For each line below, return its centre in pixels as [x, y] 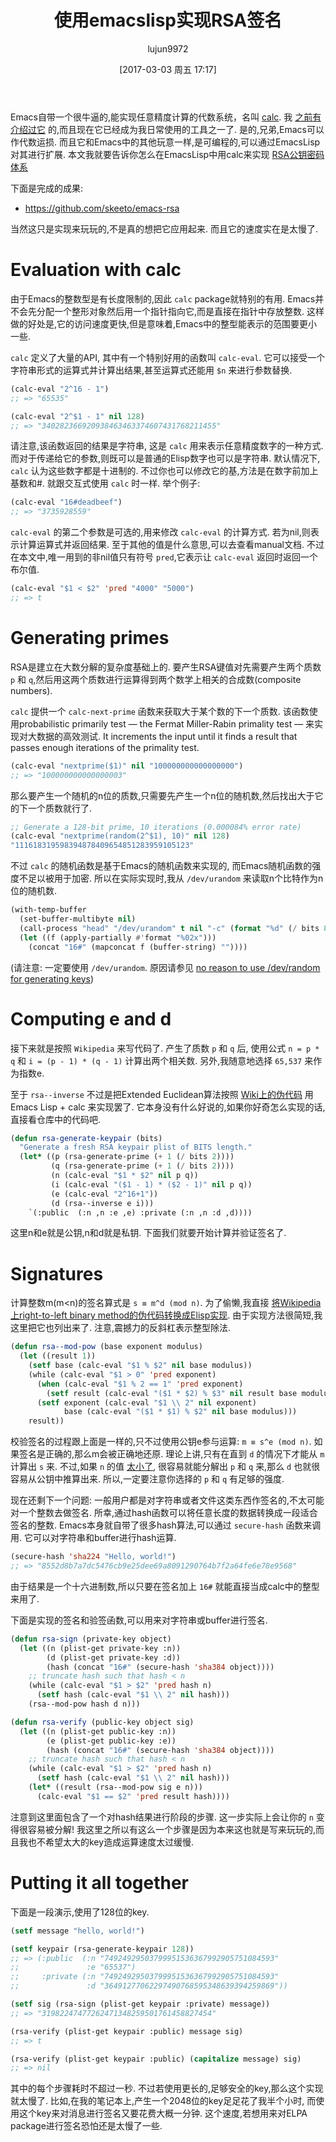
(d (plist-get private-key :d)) [114, 1657]
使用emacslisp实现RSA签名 [168, 20]
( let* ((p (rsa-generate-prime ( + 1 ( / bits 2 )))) [127, 1157]
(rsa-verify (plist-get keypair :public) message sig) [127, 2031]
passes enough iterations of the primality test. [105, 747]
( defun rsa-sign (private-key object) [91, 1639]
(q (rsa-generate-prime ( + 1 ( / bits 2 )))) [142, 1166]
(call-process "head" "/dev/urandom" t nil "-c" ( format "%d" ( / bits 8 [174, 928]
